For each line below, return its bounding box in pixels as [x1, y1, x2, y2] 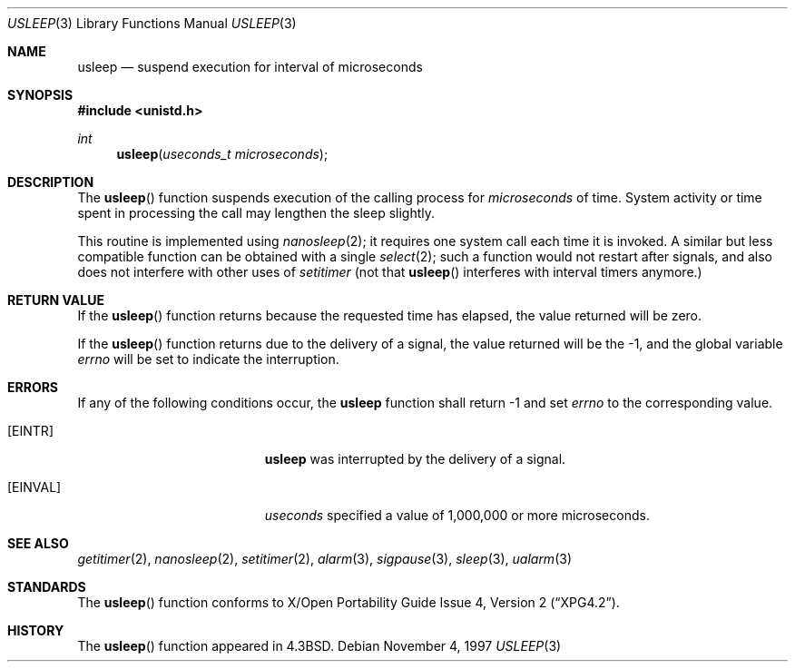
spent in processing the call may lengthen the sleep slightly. [77, 205, 436, 221]
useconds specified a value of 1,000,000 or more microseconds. [264, 507, 650, 523]
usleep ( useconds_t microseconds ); [116, 146, 329, 162]
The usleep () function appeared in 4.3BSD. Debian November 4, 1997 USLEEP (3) [77, 638, 562, 654]
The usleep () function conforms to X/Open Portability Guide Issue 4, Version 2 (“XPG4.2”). [77, 595, 620, 610]
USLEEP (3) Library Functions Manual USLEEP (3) [7, 15, 297, 31]
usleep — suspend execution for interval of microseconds [77, 59, 423, 74]
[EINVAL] [7, 479, 62, 495]
